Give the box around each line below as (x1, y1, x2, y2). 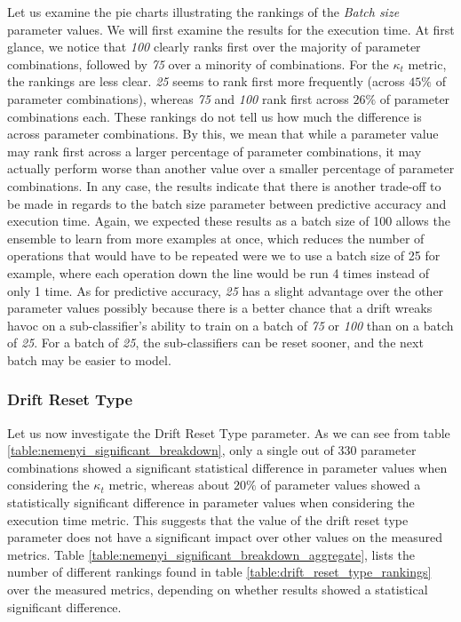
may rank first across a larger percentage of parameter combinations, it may (7, 141, 422, 160)
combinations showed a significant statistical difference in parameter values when (7, 458, 448, 476)
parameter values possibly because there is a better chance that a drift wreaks (7, 299, 433, 317)
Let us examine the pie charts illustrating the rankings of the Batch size (7, 3, 400, 20)
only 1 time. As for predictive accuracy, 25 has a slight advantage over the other (7, 281, 444, 299)
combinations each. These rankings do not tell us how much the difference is (7, 107, 422, 125)
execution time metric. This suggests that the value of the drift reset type (7, 510, 409, 529)
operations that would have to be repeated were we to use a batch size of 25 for (7, 246, 441, 265)
